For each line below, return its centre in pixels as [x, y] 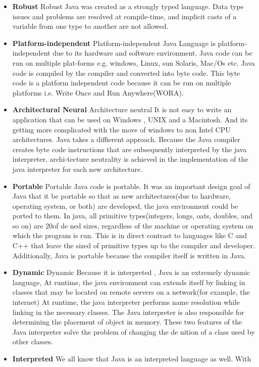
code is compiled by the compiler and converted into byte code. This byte [126, 73]
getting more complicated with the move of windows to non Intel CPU [121, 129]
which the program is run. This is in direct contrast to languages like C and [129, 235]
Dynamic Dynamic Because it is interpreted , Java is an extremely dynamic [131, 272]
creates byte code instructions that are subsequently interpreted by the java [129, 149]
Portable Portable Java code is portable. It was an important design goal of [131, 186]
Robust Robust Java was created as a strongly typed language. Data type [128, 6]
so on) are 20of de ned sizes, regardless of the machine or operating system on [133, 225]
